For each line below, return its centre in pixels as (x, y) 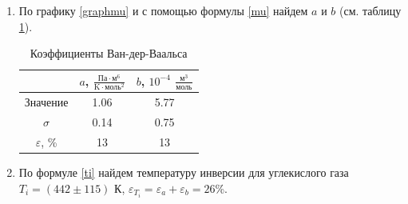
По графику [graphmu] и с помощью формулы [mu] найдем (163, 10)
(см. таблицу (370, 10)
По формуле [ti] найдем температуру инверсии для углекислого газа (184, 172)
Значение (46, 102)
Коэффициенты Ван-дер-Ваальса (109, 53)
